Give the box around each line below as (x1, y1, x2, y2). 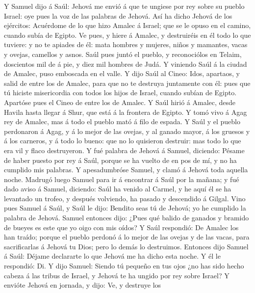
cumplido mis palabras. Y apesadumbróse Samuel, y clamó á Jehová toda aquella (4, 164, 248, 175)
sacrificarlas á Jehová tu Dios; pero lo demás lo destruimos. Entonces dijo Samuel (4, 241, 249, 251)
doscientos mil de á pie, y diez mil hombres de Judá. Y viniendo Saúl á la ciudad (4, 58, 247, 69)
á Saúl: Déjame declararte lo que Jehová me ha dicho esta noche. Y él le (4, 251, 221, 261)
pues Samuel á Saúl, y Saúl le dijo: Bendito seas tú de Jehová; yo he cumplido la (4, 203, 246, 213)
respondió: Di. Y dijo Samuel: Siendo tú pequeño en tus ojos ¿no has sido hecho (4, 261, 244, 271)
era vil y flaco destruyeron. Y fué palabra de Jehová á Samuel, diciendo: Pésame (4, 145, 245, 155)
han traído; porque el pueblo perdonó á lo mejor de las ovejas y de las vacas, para (4, 232, 250, 242)
